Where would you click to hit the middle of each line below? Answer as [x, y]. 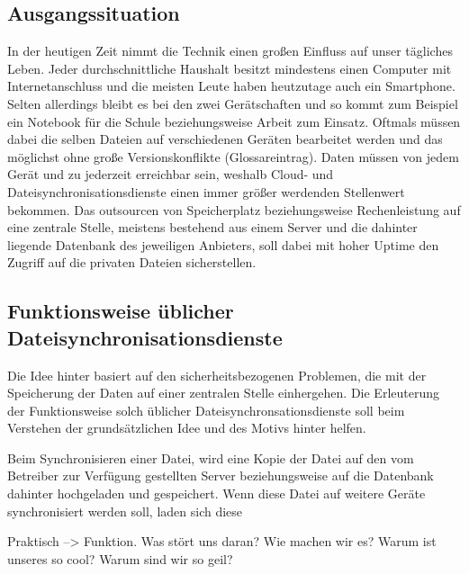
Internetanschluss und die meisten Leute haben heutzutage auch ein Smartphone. [231, 86]
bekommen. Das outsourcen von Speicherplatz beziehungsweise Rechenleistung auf [234, 209]
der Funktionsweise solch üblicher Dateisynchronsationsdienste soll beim [206, 410]
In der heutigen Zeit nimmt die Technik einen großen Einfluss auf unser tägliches [230, 51]
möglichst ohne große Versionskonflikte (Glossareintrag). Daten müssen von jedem [233, 156]
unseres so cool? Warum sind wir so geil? [120, 558]
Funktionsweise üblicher [121, 311]
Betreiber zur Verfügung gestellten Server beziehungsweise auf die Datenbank [221, 475]
